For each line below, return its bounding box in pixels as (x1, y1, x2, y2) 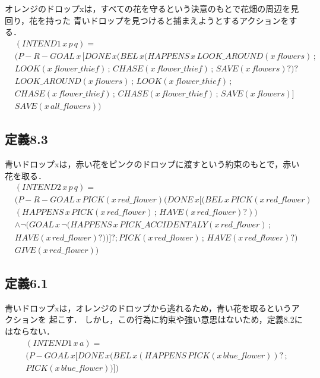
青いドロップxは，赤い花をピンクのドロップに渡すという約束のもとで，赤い (5, 158, 300, 170)
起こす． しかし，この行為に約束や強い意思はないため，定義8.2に (49, 313, 303, 326)
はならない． (5, 324, 55, 337)
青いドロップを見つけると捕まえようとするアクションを (73, 14, 289, 26)
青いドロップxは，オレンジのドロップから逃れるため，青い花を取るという (5, 301, 292, 314)
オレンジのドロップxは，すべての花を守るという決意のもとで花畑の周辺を (5, 2, 291, 14)
